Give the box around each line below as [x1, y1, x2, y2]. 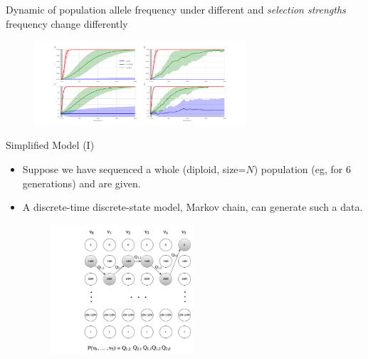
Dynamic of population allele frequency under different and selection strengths [6, 2, 346, 16]
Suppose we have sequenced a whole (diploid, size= [22, 161, 246, 176]
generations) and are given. [22, 175, 141, 190]
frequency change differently [6, 16, 128, 31]
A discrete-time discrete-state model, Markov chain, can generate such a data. [22, 199, 363, 214]
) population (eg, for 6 [253, 161, 351, 176]
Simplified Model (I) [6, 137, 95, 152]
